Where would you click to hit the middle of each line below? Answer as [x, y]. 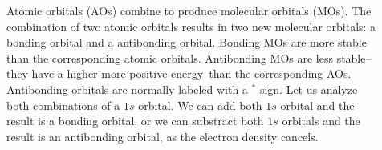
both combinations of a [63, 105]
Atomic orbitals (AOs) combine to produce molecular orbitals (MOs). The [189, 10]
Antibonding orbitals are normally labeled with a [127, 89]
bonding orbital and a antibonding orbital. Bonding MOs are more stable [187, 42]
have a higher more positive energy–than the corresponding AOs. [191, 73]
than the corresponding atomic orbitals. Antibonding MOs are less [170, 57]
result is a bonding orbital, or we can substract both [135, 121]
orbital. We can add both [200, 105]
